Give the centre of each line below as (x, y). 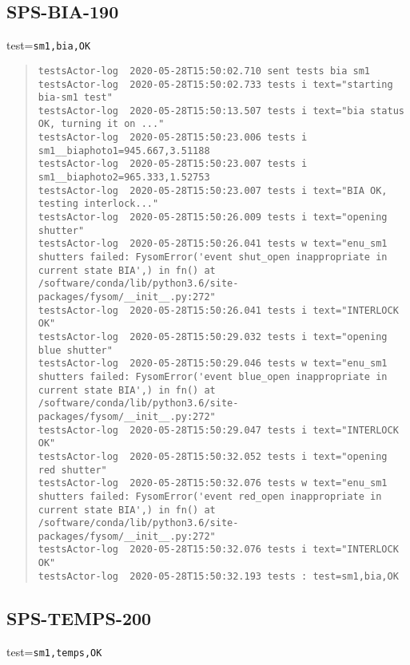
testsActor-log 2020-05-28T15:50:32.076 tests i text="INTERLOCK (218, 550)
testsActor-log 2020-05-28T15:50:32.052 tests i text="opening (213, 456)
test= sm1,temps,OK (54, 651)
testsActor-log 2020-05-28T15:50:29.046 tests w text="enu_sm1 (213, 364)
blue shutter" (75, 350)
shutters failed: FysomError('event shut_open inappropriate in (213, 257)
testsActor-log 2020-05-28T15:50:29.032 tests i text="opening (213, 336)
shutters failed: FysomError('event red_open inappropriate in (210, 496)
